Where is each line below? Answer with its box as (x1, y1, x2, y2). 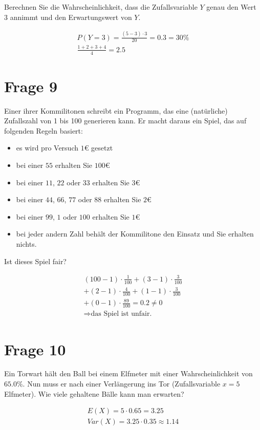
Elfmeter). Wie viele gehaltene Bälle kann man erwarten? (4, 388, 184, 399)
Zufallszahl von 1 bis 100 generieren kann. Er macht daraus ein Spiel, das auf (4, 115, 247, 126)
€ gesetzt (84, 142, 113, 153)
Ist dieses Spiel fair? (4, 255, 67, 266)
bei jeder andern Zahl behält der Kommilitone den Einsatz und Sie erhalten (16, 228, 254, 239)
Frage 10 (4, 338, 66, 359)
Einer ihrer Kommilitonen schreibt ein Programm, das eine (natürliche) (4, 105, 228, 116)
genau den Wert (206, 2, 256, 12)
